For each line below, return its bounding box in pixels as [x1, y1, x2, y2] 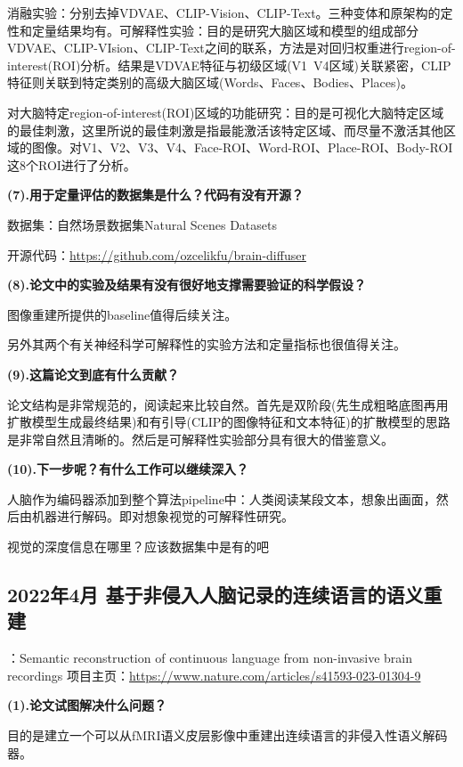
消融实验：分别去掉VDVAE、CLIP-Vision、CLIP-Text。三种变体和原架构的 [7, 4, 441, 21]
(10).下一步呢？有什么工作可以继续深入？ [7, 460, 249, 478]
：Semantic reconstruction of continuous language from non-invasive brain [7, 649, 413, 667]
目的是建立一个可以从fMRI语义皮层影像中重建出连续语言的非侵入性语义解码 [7, 726, 448, 745]
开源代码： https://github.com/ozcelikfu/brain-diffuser [7, 245, 306, 264]
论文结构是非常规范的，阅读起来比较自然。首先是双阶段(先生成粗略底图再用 [7, 395, 449, 413]
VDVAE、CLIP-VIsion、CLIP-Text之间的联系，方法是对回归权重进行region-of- [7, 38, 456, 57]
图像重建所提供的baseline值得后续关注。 [7, 305, 238, 323]
